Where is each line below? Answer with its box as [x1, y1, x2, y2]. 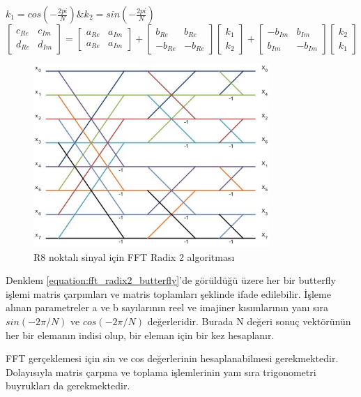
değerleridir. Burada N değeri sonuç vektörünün [147, 314, 351, 329]
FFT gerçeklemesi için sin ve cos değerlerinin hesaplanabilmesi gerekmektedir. [6, 351, 339, 366]
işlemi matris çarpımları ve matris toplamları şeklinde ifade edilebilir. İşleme [6, 286, 331, 301]
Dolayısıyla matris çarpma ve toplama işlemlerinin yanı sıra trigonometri [6, 364, 316, 379]
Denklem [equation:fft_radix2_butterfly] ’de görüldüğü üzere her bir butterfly [6, 273, 336, 287]
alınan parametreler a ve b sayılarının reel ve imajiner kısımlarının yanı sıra [6, 300, 328, 315]
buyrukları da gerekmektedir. [6, 378, 130, 393]
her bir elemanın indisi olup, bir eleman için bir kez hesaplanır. [6, 327, 275, 342]
